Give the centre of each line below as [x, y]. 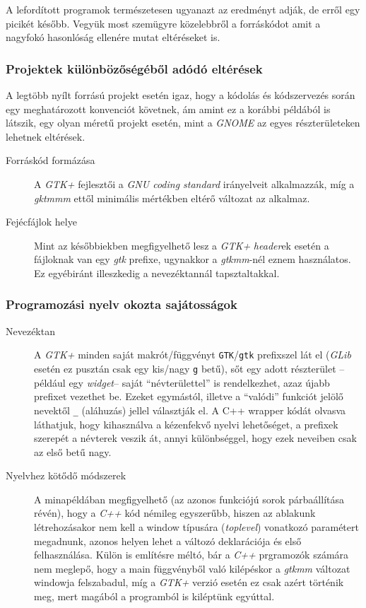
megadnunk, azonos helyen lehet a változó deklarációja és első [168, 540]
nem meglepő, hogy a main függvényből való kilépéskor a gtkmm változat [192, 568]
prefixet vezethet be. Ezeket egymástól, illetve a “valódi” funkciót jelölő [189, 396]
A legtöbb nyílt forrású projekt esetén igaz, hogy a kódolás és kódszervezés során [181, 95]
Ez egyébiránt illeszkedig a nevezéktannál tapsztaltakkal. [157, 273]
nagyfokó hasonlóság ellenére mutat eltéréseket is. [113, 37]
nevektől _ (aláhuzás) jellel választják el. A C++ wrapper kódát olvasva [190, 410]
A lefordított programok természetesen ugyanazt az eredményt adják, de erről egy [183, 9]
